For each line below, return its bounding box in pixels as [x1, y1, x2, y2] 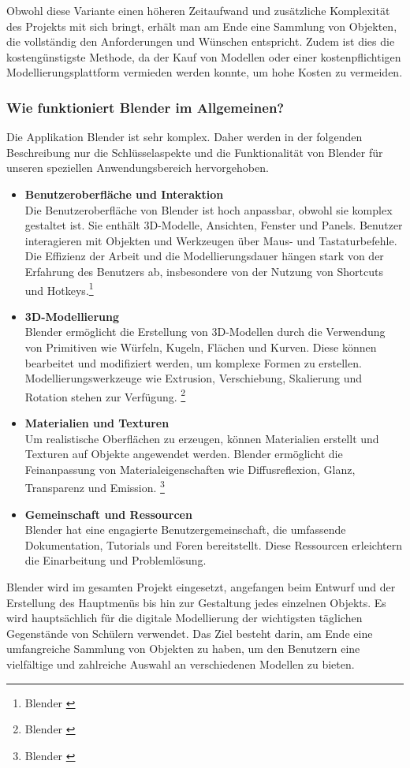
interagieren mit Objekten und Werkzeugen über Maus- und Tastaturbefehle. [24, 232, 397, 248]
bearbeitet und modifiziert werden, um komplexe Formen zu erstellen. [24, 354, 362, 371]
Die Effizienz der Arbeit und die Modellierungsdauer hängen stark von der [24, 248, 384, 264]
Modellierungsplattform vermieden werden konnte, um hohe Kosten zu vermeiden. [6, 64, 403, 80]
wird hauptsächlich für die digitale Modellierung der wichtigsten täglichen [6, 610, 363, 626]
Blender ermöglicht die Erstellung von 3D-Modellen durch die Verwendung [24, 323, 386, 340]
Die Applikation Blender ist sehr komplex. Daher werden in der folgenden [6, 129, 363, 145]
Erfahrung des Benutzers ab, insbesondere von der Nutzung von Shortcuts [24, 263, 383, 279]
